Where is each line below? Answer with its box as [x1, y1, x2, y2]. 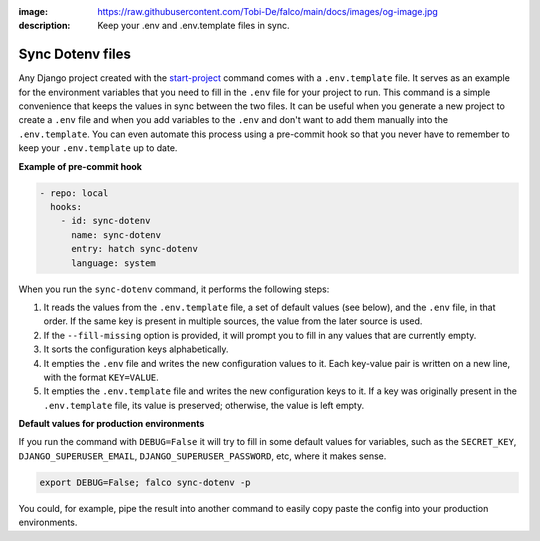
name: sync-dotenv [71, 229, 162, 240]
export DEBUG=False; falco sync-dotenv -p [39, 476, 251, 488]
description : [18, 20, 71, 32]
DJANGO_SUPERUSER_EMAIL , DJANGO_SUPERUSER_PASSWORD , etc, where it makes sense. [18, 450, 387, 462]
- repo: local [39, 187, 109, 199]
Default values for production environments [18, 418, 205, 430]
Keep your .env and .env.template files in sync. [97, 20, 290, 32]
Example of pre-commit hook [18, 160, 142, 172]
